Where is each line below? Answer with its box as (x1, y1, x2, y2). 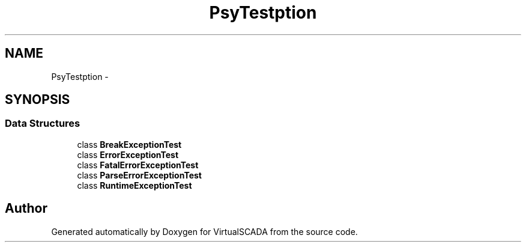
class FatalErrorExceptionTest (77, 159, 199, 170)
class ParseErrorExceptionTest (77, 169, 202, 180)
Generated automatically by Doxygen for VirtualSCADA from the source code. (51, 226, 358, 237)
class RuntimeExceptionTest (77, 180, 192, 191)
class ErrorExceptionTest (77, 149, 179, 160)
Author (5, 201, 47, 216)
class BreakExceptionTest (77, 139, 182, 150)
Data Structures (5, 117, 80, 130)
